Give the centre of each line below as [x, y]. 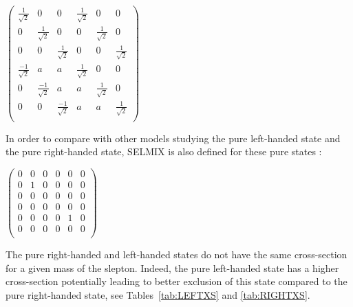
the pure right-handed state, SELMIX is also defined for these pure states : [164, 151]
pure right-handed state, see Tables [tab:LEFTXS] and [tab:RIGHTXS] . [158, 294]
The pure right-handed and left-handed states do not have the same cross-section [176, 254]
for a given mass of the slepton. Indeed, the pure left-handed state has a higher [172, 268]
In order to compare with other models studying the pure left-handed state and [173, 138]
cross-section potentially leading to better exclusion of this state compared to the [176, 281]
